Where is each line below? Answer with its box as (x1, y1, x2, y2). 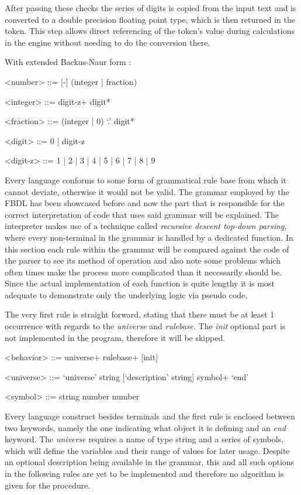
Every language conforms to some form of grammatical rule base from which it (5, 173, 287, 186)
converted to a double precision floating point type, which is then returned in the (5, 13, 295, 25)
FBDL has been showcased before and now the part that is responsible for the (5, 197, 285, 209)
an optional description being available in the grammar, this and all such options (5, 456, 295, 468)
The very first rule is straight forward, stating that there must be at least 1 (5, 308, 275, 320)
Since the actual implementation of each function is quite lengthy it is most (5, 277, 275, 289)
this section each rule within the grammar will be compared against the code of (5, 243, 289, 255)
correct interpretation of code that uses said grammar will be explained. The (5, 208, 279, 220)
